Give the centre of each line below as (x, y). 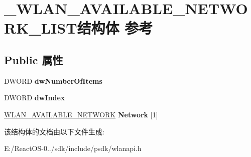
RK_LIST (41, 28)
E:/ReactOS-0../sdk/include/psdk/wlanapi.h (73, 148)
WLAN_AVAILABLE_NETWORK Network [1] (81, 114)
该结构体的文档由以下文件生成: (54, 131)
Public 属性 (34, 59)
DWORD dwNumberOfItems (53, 81)
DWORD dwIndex (35, 98)
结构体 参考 (115, 28)
